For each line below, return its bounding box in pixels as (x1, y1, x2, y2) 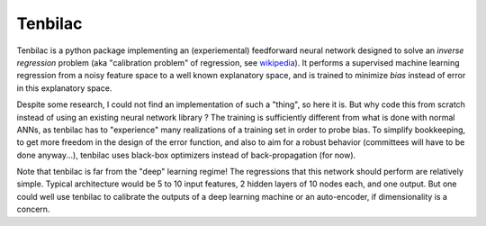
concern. (16, 203, 50, 215)
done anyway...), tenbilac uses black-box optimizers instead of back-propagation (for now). (16, 149, 356, 160)
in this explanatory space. (16, 82, 112, 94)
